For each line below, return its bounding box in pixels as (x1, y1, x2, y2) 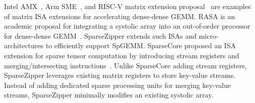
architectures (4, 40, 44, 51)
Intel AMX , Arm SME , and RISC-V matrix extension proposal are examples (4, 1, 251, 11)
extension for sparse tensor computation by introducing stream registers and (4, 50, 239, 60)
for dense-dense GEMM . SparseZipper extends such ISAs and (4, 30, 197, 41)
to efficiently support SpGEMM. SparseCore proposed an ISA (45, 40, 236, 51)
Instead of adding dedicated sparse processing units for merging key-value (4, 79, 231, 90)
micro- (199, 30, 219, 41)
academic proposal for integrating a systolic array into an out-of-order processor (4, 21, 250, 31)
